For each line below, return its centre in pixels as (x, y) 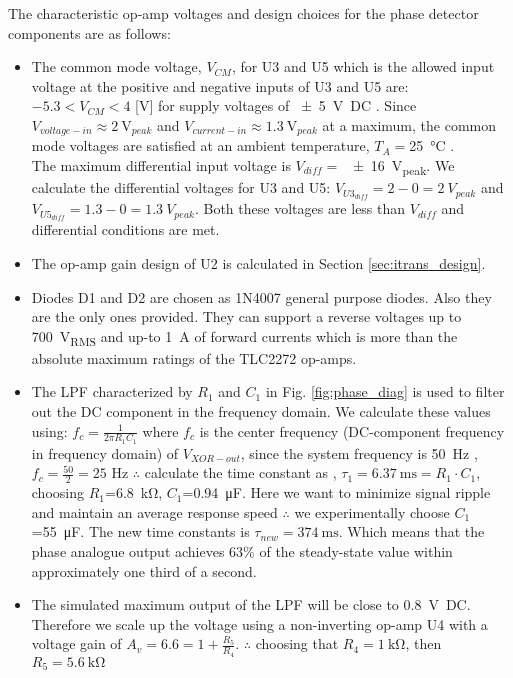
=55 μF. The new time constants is (140, 531)
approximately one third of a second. (144, 570)
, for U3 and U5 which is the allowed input (363, 66)
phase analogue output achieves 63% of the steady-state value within (242, 551)
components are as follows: (89, 32)
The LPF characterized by (112, 391)
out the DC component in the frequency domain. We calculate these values (261, 411)
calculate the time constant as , (240, 472)
